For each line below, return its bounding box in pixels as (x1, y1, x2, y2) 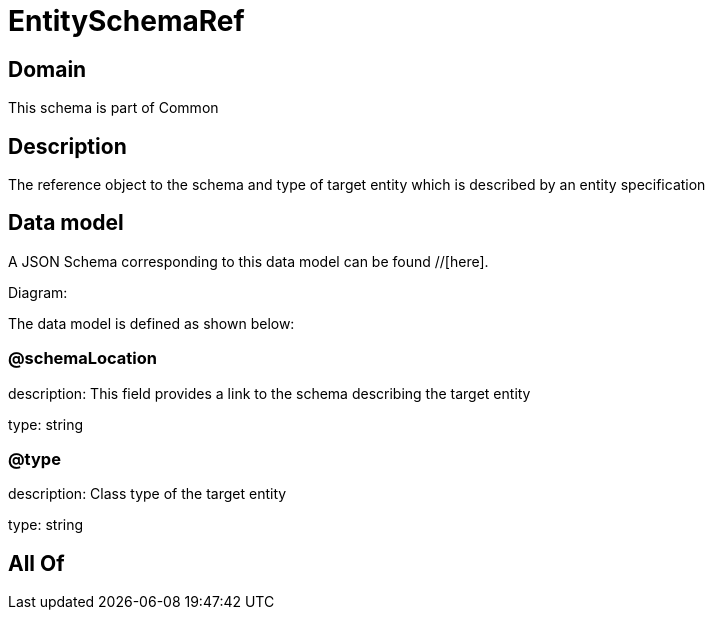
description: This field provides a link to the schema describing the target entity (8, 384, 531, 402)
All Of (8, 550, 65, 576)
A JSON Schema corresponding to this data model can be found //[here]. (8, 252, 489, 270)
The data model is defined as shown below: (8, 314, 295, 332)
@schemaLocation (8, 348, 157, 369)
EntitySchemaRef (8, 4, 245, 38)
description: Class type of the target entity (8, 485, 287, 503)
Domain (8, 56, 87, 82)
